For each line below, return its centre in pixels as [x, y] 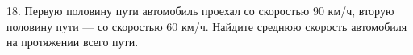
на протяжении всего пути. [73, 42]
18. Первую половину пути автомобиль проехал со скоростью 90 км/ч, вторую [200, 10]
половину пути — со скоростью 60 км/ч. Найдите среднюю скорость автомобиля [207, 26]
